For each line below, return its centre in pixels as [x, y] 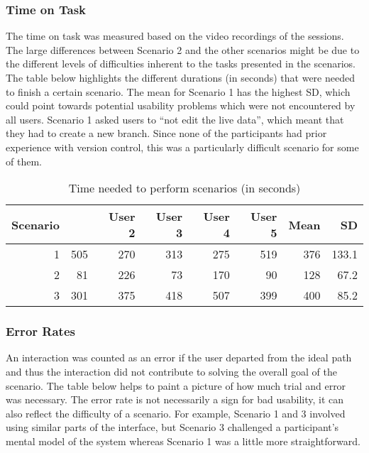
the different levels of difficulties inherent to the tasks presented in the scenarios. [181, 64]
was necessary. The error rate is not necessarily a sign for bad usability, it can [175, 399]
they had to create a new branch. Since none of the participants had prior [166, 133]
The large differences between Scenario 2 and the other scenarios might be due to [183, 49]
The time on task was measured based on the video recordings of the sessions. [175, 36]
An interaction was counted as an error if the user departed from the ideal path [179, 358]
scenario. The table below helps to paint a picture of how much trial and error [176, 385]
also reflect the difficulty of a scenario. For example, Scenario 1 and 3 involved [176, 413]
